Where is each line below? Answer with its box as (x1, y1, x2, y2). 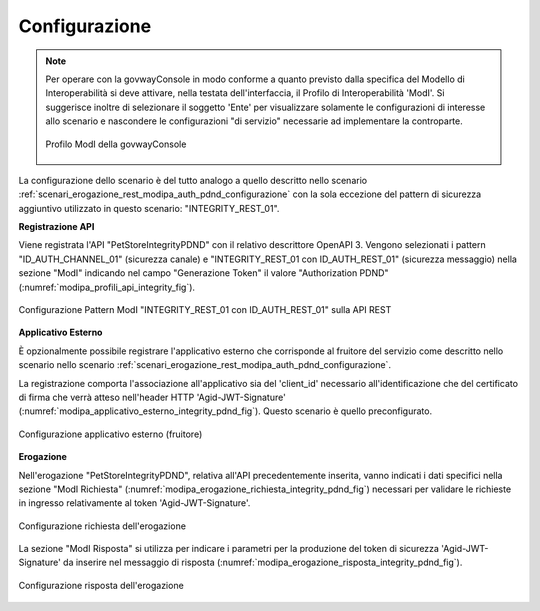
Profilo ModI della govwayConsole (45, 138, 187, 150)
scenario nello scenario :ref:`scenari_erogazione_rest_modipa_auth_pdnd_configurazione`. (18, 359, 392, 371)
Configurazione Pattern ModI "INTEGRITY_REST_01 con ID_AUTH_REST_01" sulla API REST (18, 304, 392, 316)
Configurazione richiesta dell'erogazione (18, 520, 187, 532)
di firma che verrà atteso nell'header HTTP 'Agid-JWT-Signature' (18, 391, 287, 403)
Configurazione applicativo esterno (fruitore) (18, 428, 203, 440)
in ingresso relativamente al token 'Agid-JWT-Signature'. (18, 497, 251, 509)
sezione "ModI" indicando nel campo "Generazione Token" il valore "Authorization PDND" (18, 267, 389, 279)
